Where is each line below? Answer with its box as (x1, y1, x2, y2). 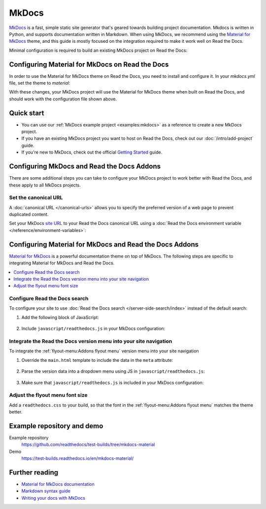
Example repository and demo (9, 421, 103, 430)
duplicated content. (9, 212, 49, 218)
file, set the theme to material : (9, 80, 70, 86)
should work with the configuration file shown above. (9, 96, 117, 102)
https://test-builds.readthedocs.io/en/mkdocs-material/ (21, 455, 134, 461)
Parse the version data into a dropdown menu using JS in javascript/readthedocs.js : (21, 368, 205, 374)
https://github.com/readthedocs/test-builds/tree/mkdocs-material (21, 442, 155, 447)
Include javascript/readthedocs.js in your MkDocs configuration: (21, 325, 166, 332)
